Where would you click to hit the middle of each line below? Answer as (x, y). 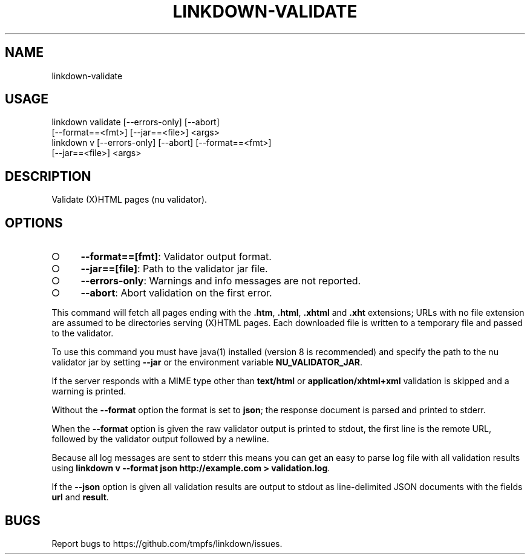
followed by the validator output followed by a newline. (160, 439)
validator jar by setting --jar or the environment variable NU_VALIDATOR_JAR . (207, 362)
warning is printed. (89, 391)
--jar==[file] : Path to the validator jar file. (174, 269)
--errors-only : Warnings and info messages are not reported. (221, 281)
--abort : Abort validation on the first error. (176, 293)
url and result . (80, 497)
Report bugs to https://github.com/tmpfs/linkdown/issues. (167, 543)
